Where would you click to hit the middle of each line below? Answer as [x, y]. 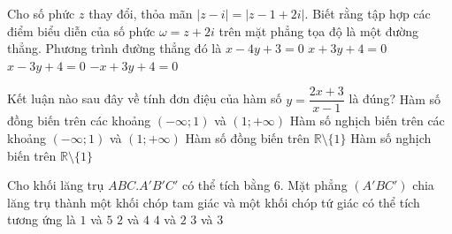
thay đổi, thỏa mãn [141, 13]
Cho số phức [41, 13]
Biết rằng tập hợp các [372, 13]
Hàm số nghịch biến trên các [367, 121]
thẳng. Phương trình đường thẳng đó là [115, 48]
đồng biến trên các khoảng [79, 121]
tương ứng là [42, 219]
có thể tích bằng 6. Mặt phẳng [264, 185]
